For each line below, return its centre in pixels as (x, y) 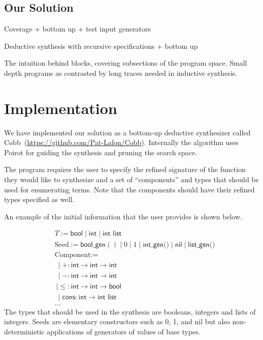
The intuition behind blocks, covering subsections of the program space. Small (126, 63)
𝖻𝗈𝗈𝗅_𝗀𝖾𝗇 (93, 245)
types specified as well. (39, 199)
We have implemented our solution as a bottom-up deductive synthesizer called (127, 132)
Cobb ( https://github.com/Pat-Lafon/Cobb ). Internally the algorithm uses (121, 142)
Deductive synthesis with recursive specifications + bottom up (101, 46)
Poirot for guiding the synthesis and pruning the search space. (101, 152)
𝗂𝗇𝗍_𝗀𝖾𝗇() (156, 245)
